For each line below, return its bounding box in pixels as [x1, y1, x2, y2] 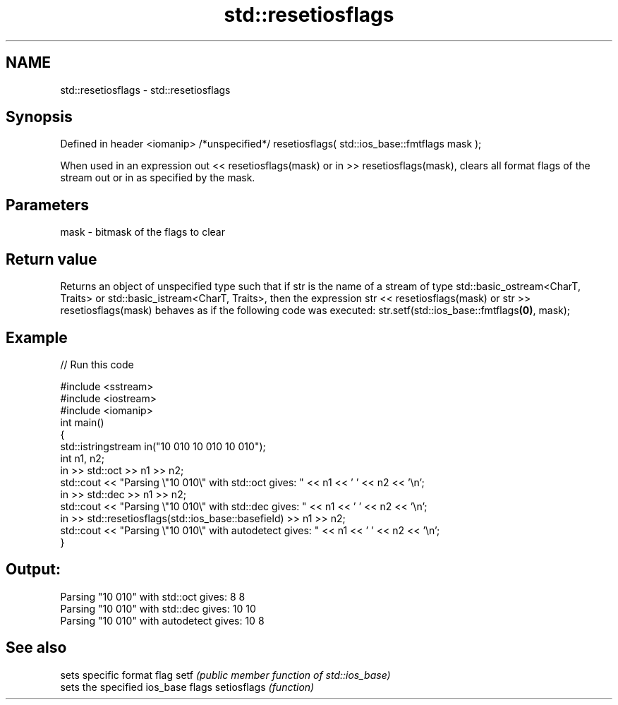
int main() [60, 416, 104, 428]
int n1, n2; [60, 452, 104, 464]
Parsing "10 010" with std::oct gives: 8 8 [60, 590, 246, 603]
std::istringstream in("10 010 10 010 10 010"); [60, 440, 266, 452]
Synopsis [6, 108, 73, 126]
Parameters [6, 195, 89, 214]
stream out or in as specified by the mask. [60, 171, 255, 184]
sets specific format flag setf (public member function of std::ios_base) [60, 668, 391, 681]
